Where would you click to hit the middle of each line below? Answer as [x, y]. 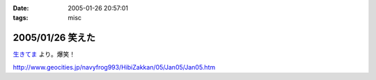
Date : [21, 8]
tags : [21, 18]
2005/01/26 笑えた [54, 38]
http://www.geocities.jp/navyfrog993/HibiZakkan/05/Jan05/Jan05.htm [114, 67]
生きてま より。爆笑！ [44, 54]
